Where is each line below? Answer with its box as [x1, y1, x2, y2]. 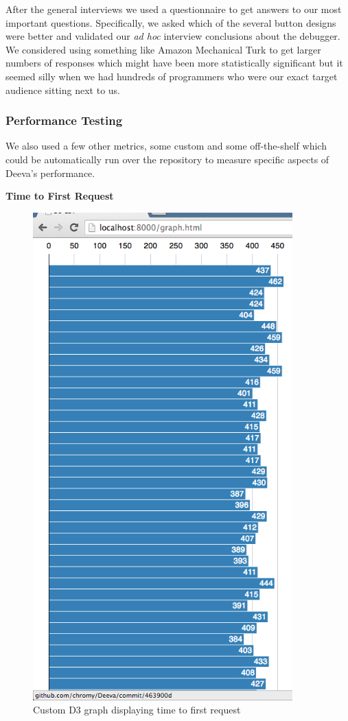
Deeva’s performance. [5, 165, 95, 180]
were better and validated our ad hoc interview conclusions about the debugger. [5, 29, 340, 43]
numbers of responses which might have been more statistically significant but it [5, 56, 343, 70]
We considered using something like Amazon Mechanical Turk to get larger [5, 42, 321, 56]
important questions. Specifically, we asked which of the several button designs [5, 15, 336, 29]
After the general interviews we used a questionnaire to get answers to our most [5, 2, 342, 16]
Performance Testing [5, 112, 123, 129]
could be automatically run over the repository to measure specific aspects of [5, 152, 329, 166]
